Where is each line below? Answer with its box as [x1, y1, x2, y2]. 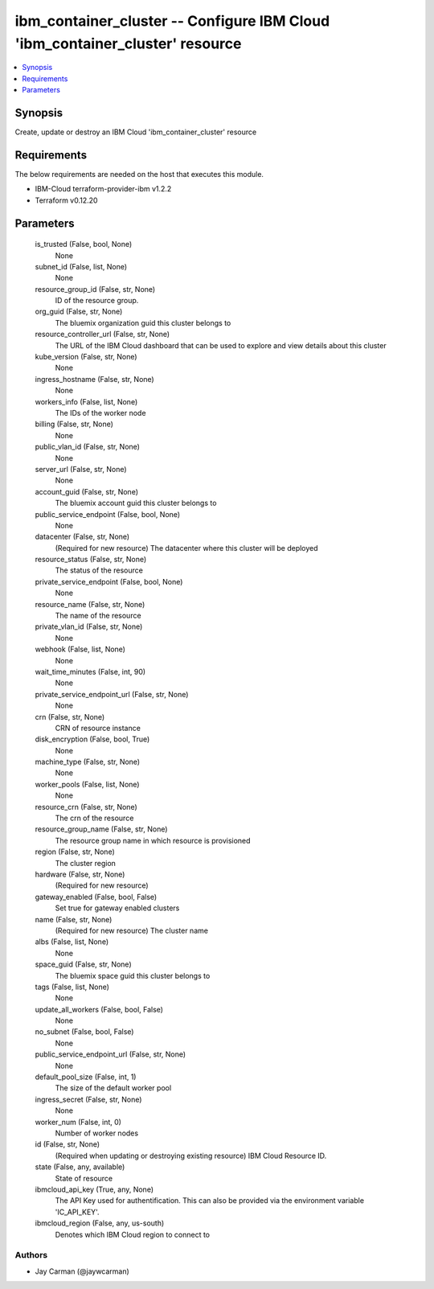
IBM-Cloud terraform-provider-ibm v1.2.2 [35, 184, 172, 194]
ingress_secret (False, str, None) [35, 1094, 142, 1104]
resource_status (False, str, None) [35, 555, 147, 564]
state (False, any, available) [35, 1162, 125, 1172]
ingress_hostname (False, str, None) [35, 374, 154, 384]
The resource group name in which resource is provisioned [55, 835, 251, 845]
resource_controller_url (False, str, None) [35, 330, 170, 339]
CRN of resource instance [55, 723, 141, 733]
